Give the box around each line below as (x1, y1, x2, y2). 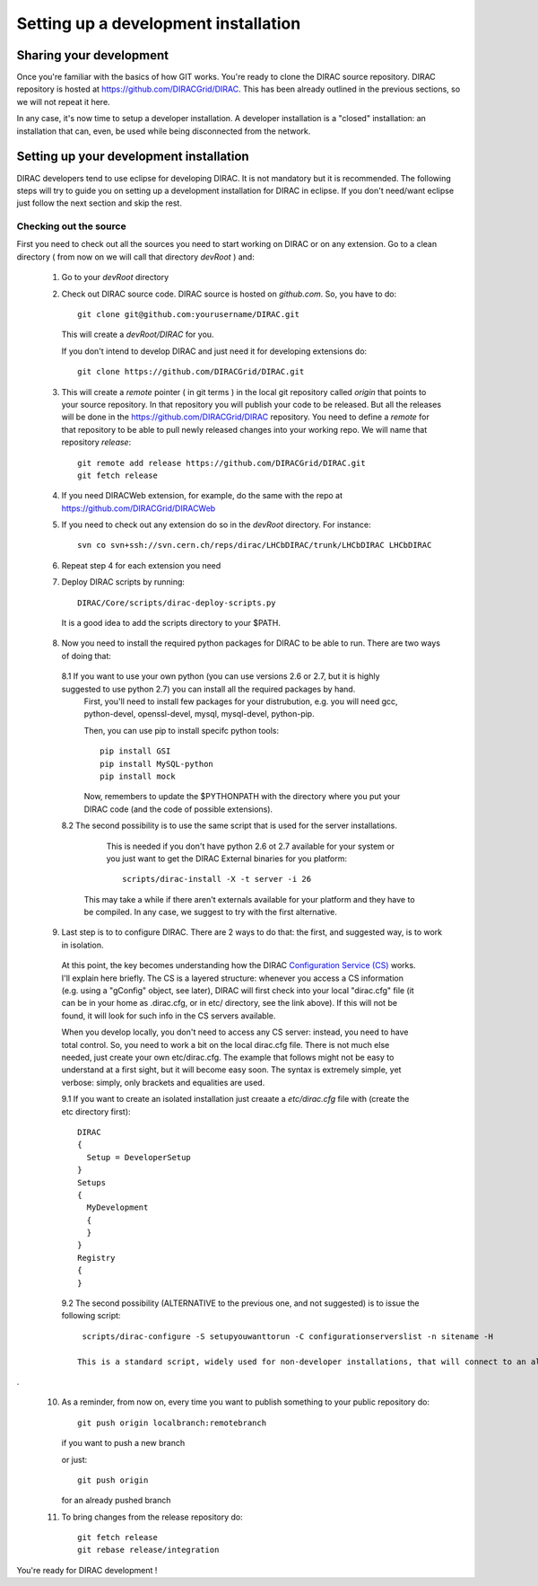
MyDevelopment (86, 1203, 149, 1212)
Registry (77, 1253, 116, 1263)
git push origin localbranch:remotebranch (77, 1417, 267, 1428)
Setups (77, 1177, 107, 1187)
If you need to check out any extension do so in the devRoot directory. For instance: (61, 519, 371, 530)
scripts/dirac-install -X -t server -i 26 (122, 874, 312, 885)
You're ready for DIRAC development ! (16, 1564, 158, 1575)
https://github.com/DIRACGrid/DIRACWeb (61, 503, 216, 514)
